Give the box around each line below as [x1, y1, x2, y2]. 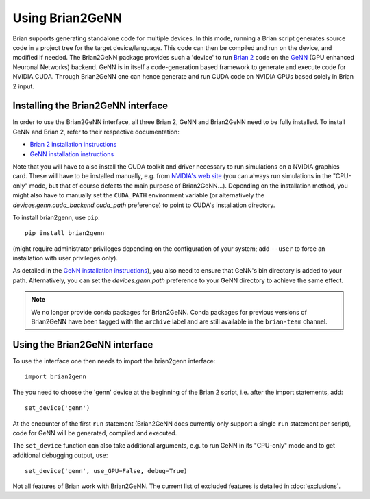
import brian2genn [25, 373, 87, 380]
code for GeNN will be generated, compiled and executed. [12, 428, 177, 437]
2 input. [12, 82, 34, 90]
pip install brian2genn [25, 230, 105, 237]
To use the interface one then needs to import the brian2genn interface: [12, 356, 216, 365]
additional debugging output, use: [12, 451, 108, 459]
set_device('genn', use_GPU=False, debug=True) [25, 467, 188, 475]
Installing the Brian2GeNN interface [12, 100, 169, 112]
